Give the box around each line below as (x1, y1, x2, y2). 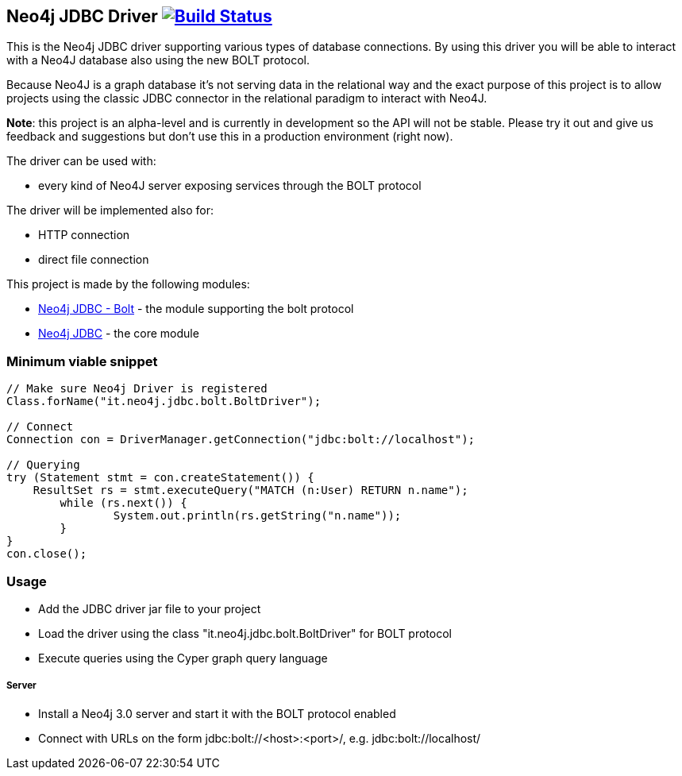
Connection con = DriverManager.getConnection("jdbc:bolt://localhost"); (6, 433, 476, 446)
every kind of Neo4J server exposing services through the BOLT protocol (38, 179, 422, 193)
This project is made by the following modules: (6, 277, 250, 291)
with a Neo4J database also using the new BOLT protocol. (6, 53, 310, 68)
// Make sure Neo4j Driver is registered (6, 382, 268, 396)
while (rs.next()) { (60, 496, 187, 510)
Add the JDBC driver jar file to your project (38, 601, 261, 616)
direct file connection (38, 253, 149, 267)
